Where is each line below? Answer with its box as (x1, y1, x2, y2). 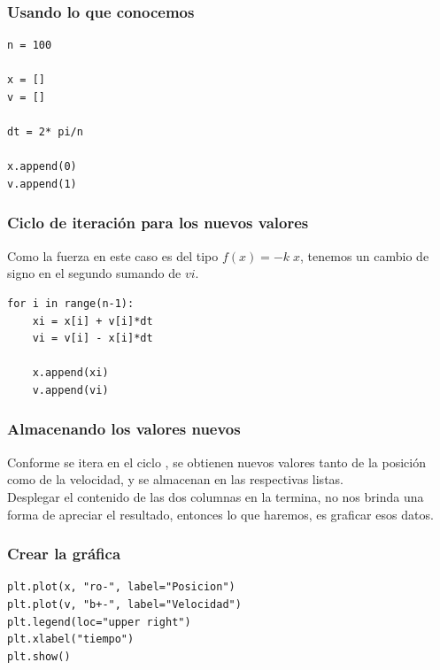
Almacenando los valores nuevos (7, 418, 241, 440)
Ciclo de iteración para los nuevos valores (7, 212, 309, 234)
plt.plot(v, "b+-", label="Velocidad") (7, 597, 242, 611)
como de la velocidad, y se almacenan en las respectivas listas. (7, 470, 344, 489)
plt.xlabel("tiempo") (7, 633, 135, 646)
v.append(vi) (32, 383, 109, 397)
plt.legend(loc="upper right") (7, 615, 191, 628)
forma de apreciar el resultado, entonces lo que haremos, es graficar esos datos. (7, 504, 434, 523)
